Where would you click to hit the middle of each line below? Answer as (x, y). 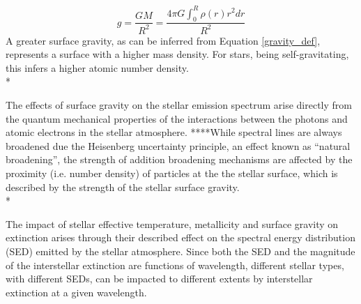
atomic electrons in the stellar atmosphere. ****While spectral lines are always (174, 132)
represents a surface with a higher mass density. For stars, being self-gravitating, (177, 54)
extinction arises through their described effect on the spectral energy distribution (180, 237)
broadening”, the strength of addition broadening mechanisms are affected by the (179, 159)
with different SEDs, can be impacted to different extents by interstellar (159, 279)
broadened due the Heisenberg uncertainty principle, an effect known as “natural (178, 145)
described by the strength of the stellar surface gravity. (123, 187)
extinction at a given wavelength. (76, 292)
